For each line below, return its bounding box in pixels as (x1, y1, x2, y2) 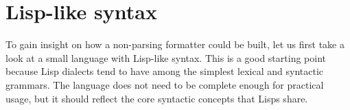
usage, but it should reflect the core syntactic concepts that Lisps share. (5, 91, 308, 105)
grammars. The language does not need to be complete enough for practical (5, 77, 324, 91)
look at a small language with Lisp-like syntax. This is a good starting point (5, 50, 326, 65)
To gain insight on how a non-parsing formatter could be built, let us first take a (5, 37, 345, 52)
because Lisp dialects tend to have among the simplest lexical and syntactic (5, 64, 323, 78)
